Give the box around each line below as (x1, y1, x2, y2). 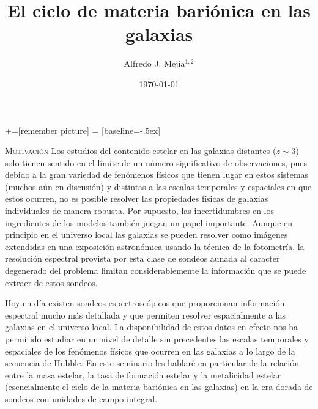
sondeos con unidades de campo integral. (5, 392, 158, 405)
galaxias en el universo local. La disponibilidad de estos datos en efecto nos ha (5, 320, 298, 333)
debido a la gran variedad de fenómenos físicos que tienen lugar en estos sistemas (5, 168, 309, 181)
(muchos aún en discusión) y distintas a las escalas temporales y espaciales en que (5, 180, 312, 193)
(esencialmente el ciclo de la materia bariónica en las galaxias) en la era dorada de (5, 380, 313, 393)
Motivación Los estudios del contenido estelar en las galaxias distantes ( (5, 144, 276, 157)
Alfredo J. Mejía (124, 57, 185, 70)
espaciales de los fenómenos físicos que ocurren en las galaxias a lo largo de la (5, 344, 295, 357)
